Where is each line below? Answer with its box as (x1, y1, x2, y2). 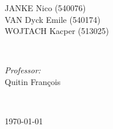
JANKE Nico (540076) (5, 2, 86, 13)
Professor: (5, 64, 41, 76)
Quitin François (5, 75, 61, 87)
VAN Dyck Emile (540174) (5, 13, 101, 25)
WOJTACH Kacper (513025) (5, 25, 109, 37)
